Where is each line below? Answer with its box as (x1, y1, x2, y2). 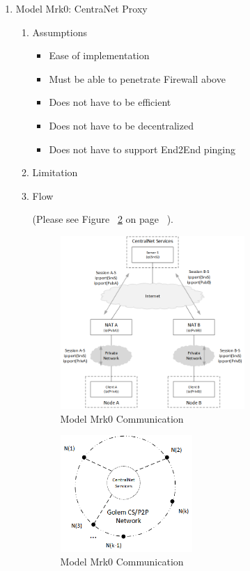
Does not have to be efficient (49, 95, 171, 109)
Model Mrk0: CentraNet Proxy (15, 1, 148, 15)
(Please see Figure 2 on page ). (32, 212, 173, 226)
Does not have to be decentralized (49, 118, 194, 132)
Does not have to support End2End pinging (49, 141, 235, 156)
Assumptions (32, 24, 87, 39)
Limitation (32, 165, 78, 180)
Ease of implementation (49, 48, 150, 63)
